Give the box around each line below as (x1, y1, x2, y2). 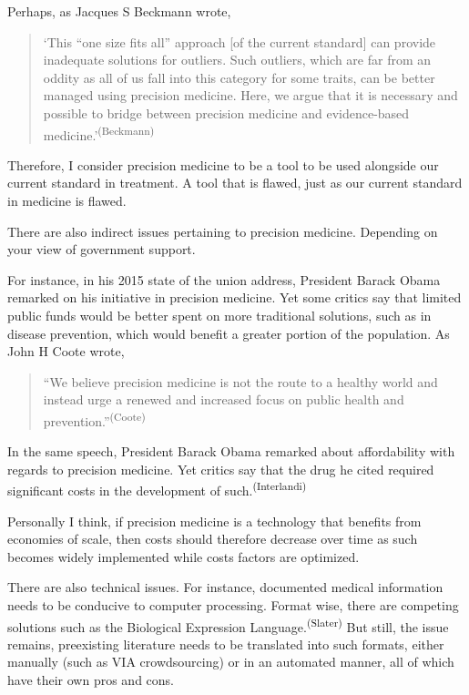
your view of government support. (7, 240, 196, 259)
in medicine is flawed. (7, 191, 127, 210)
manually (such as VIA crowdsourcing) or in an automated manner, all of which (7, 652, 454, 671)
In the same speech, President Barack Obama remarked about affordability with (7, 442, 455, 461)
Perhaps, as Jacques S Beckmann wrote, (7, 2, 231, 20)
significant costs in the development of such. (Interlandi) (7, 478, 307, 500)
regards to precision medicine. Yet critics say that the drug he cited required (7, 459, 434, 478)
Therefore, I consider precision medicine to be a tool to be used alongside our (7, 155, 439, 174)
